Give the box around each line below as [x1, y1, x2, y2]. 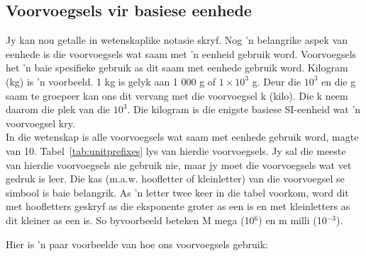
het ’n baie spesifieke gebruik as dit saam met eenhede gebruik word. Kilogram [6, 60, 348, 75]
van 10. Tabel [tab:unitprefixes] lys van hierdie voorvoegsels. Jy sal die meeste [6, 143, 346, 158]
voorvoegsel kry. [6, 115, 75, 130]
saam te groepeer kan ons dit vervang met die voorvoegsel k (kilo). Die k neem [6, 88, 348, 103]
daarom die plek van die [6, 102, 111, 117]
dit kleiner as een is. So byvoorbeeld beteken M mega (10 [6, 212, 255, 227]
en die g [321, 74, 356, 88]
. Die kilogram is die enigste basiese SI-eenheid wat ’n [127, 102, 361, 117]
